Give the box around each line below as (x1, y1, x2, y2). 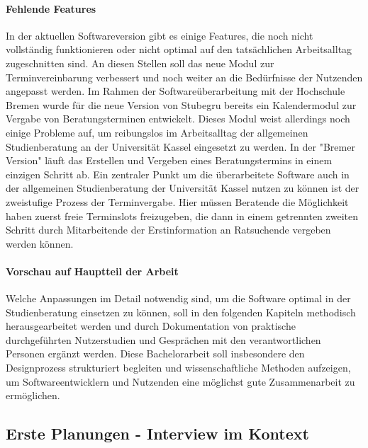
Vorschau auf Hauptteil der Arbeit (6, 263, 179, 278)
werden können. (6, 236, 74, 251)
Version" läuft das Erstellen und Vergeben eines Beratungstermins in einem (6, 153, 333, 168)
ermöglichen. (6, 388, 60, 403)
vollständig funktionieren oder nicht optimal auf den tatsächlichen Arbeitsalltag (6, 42, 352, 57)
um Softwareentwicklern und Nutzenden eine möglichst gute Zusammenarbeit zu (6, 374, 355, 389)
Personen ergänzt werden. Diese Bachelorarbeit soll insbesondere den (6, 346, 305, 361)
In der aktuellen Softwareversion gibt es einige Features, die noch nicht (6, 28, 313, 42)
